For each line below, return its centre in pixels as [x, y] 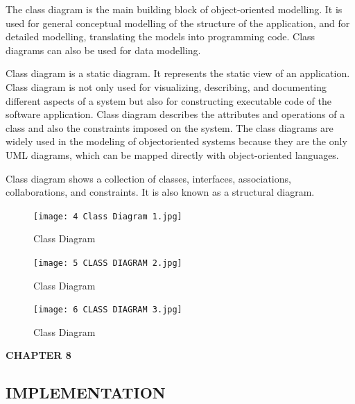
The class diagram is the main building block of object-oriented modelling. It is [174, 9]
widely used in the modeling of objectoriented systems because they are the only [176, 141]
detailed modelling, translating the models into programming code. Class [161, 36]
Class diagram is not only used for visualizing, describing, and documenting [166, 86]
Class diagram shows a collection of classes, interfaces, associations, [148, 178]
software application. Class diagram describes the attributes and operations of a [175, 114]
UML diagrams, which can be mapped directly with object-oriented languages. [172, 154]
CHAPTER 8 [38, 355]
